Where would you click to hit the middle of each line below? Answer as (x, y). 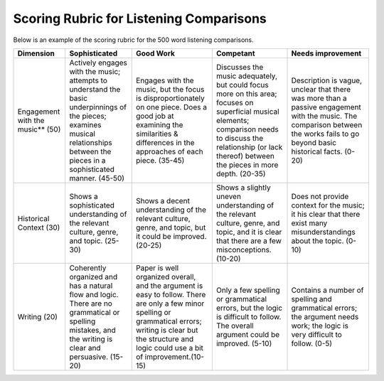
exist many (309, 222)
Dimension (36, 53)
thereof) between (245, 156)
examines (85, 124)
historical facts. (317, 151)
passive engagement (326, 107)
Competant (235, 53)
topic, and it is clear (249, 232)
